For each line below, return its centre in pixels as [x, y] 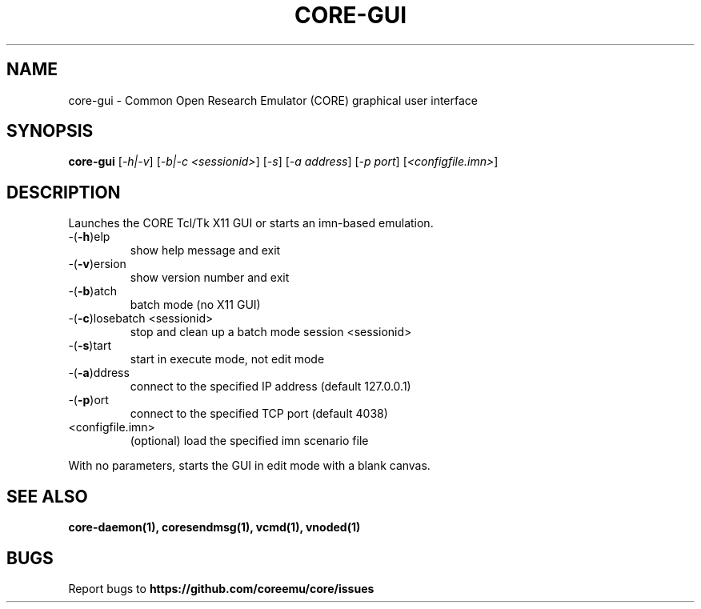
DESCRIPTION [64, 192]
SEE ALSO [47, 496]
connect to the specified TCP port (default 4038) [259, 414]
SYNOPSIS [50, 131]
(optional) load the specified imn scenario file [249, 441]
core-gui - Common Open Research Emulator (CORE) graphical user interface [273, 100]
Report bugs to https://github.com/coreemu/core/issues [221, 588]
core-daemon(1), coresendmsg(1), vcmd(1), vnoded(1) [214, 527]
